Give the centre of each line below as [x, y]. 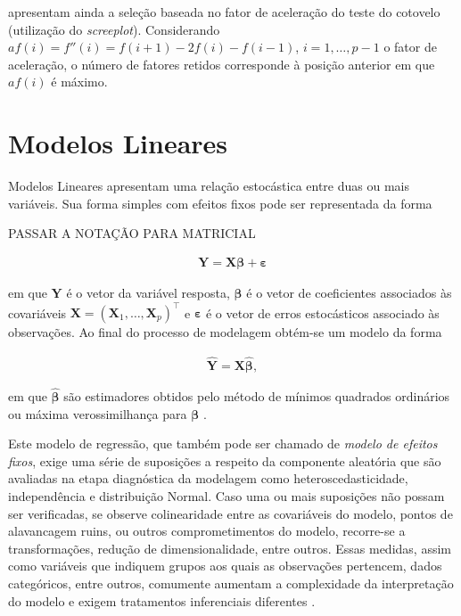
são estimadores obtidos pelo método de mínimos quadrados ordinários [257, 396]
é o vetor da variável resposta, [148, 292]
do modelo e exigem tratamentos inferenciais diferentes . [162, 600]
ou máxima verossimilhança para [98, 413]
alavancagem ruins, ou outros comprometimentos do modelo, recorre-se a [207, 531]
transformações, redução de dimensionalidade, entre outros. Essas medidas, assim [230, 548]
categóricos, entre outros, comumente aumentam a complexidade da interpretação [231, 583]
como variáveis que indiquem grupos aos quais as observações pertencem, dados [225, 566]
